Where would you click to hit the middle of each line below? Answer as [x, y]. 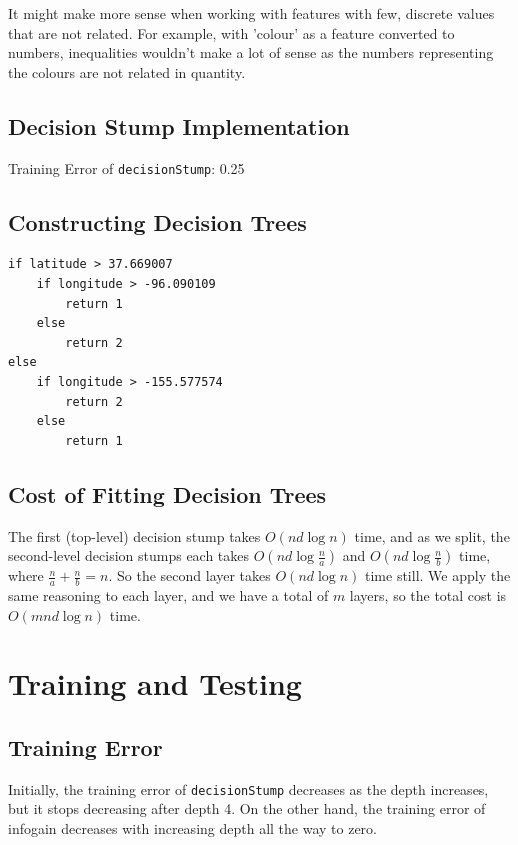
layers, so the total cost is [428, 595]
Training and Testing [155, 683]
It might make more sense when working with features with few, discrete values [251, 13]
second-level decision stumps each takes [129, 555]
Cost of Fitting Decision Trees [167, 493]
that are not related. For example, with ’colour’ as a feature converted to [231, 32]
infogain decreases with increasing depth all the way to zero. [192, 828]
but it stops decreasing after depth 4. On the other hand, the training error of [247, 808]
